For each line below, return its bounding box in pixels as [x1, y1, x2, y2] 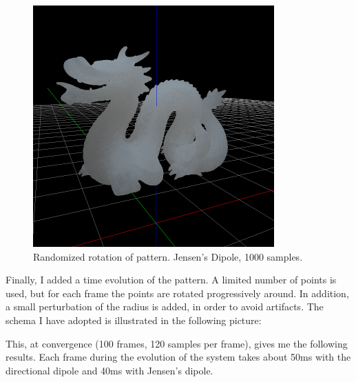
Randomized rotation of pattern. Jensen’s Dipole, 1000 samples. [33, 249, 303, 263]
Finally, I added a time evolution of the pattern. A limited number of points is [6, 272, 337, 287]
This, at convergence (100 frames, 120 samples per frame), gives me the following [6, 336, 348, 350]
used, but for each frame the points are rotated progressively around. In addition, [6, 285, 349, 300]
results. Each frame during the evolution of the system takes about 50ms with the [6, 350, 351, 364]
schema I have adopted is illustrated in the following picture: [6, 312, 262, 327]
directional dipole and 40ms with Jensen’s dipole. [6, 363, 213, 377]
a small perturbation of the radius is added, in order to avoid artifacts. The [6, 299, 324, 314]
